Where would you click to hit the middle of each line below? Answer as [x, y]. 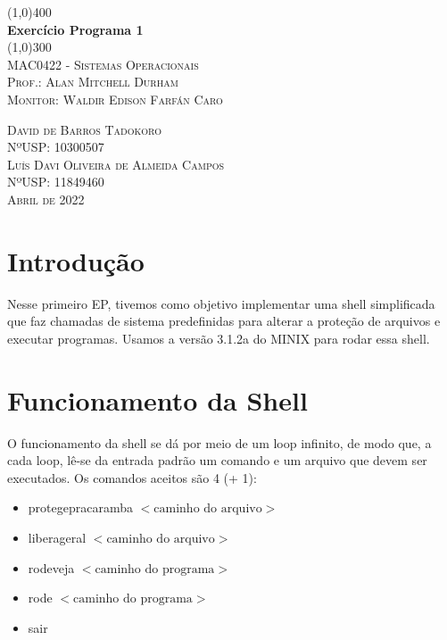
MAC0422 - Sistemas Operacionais [103, 64]
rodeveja [51, 567]
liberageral [57, 537]
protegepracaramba [80, 507]
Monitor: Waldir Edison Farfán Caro [115, 99]
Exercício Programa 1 [75, 29]
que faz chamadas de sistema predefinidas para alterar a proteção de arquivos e [224, 321]
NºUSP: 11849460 [56, 182]
